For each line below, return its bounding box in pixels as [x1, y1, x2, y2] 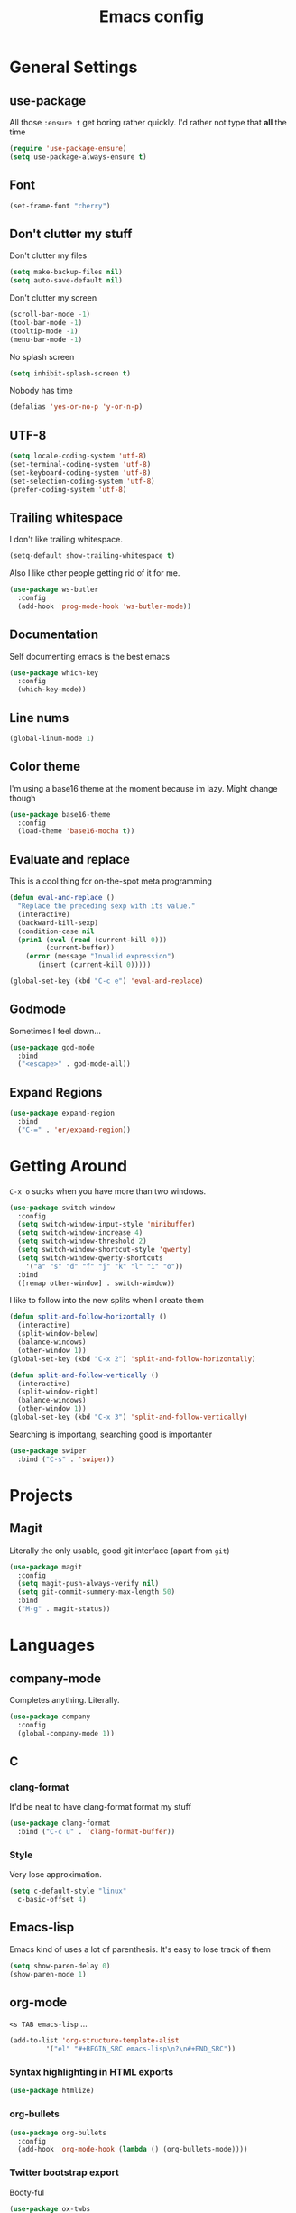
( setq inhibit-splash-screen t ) [9, 368, 131, 378]
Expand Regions [9, 1085, 103, 1100]
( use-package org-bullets [9, 2128, 106, 2137]
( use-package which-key [9, 668, 99, 678]
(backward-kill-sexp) [17, 918, 99, 927]
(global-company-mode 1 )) [17, 1728, 116, 1738]
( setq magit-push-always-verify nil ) [17, 1579, 160, 1588]
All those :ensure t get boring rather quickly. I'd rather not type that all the [9, 117, 287, 127]
